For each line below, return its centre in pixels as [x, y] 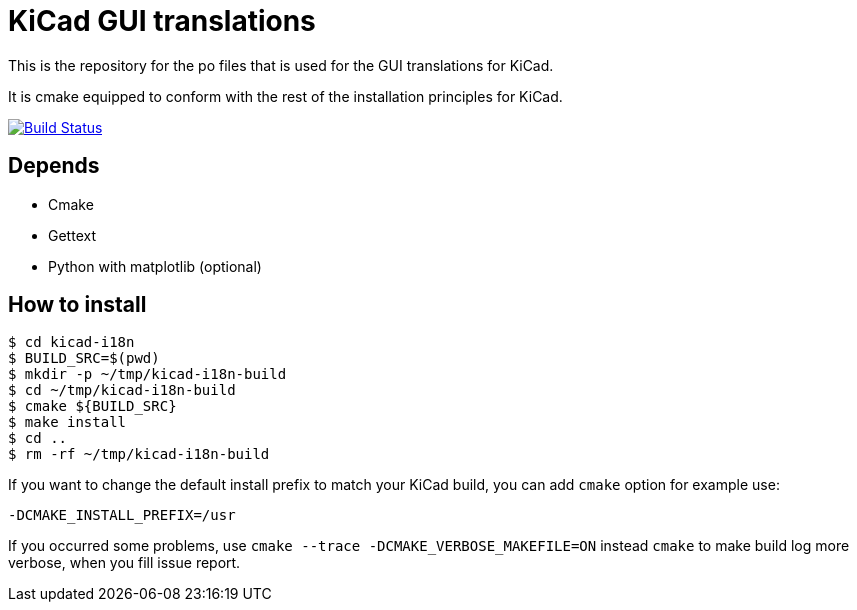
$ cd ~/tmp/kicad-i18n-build [122, 390]
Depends [54, 166]
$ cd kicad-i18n [71, 342]
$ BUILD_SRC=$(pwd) [84, 358]
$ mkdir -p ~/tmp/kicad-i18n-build [147, 374]
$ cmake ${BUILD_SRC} [92, 406]
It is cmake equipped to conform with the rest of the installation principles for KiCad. [285, 96]
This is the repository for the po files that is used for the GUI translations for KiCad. [281, 65]
